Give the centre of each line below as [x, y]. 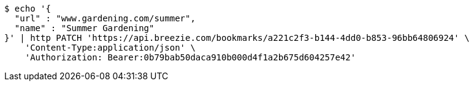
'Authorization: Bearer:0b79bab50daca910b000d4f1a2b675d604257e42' [190, 57]
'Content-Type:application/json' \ [110, 48]
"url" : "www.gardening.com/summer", [105, 18]
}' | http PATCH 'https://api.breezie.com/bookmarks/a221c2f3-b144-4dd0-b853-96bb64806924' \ [237, 38]
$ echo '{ [28, 9]
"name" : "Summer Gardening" [84, 28]
